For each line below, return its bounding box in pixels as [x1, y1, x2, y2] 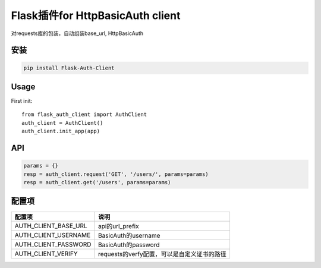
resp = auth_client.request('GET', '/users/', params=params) [23, 171, 209, 178]
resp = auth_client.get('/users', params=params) [23, 179, 171, 185]
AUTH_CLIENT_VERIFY [14, 250, 78, 258]
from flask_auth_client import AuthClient [21, 111, 147, 118]
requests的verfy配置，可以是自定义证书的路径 [98, 250, 226, 258]
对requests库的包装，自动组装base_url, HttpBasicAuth [11, 30, 144, 37]
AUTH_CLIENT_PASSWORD [14, 240, 92, 248]
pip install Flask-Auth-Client [23, 64, 115, 71]
